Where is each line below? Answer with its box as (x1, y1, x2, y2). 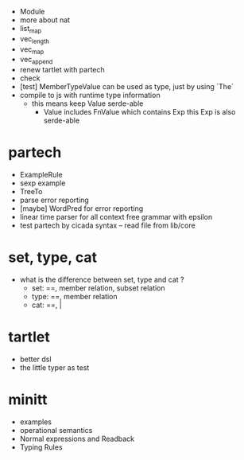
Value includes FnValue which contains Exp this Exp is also (43, 107, 236, 117)
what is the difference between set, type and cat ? (19, 275, 184, 285)
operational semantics (19, 425, 93, 435)
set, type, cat (8, 248, 98, 267)
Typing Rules (19, 442, 63, 452)
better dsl (19, 354, 52, 364)
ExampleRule (19, 170, 63, 180)
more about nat (19, 15, 70, 25)
